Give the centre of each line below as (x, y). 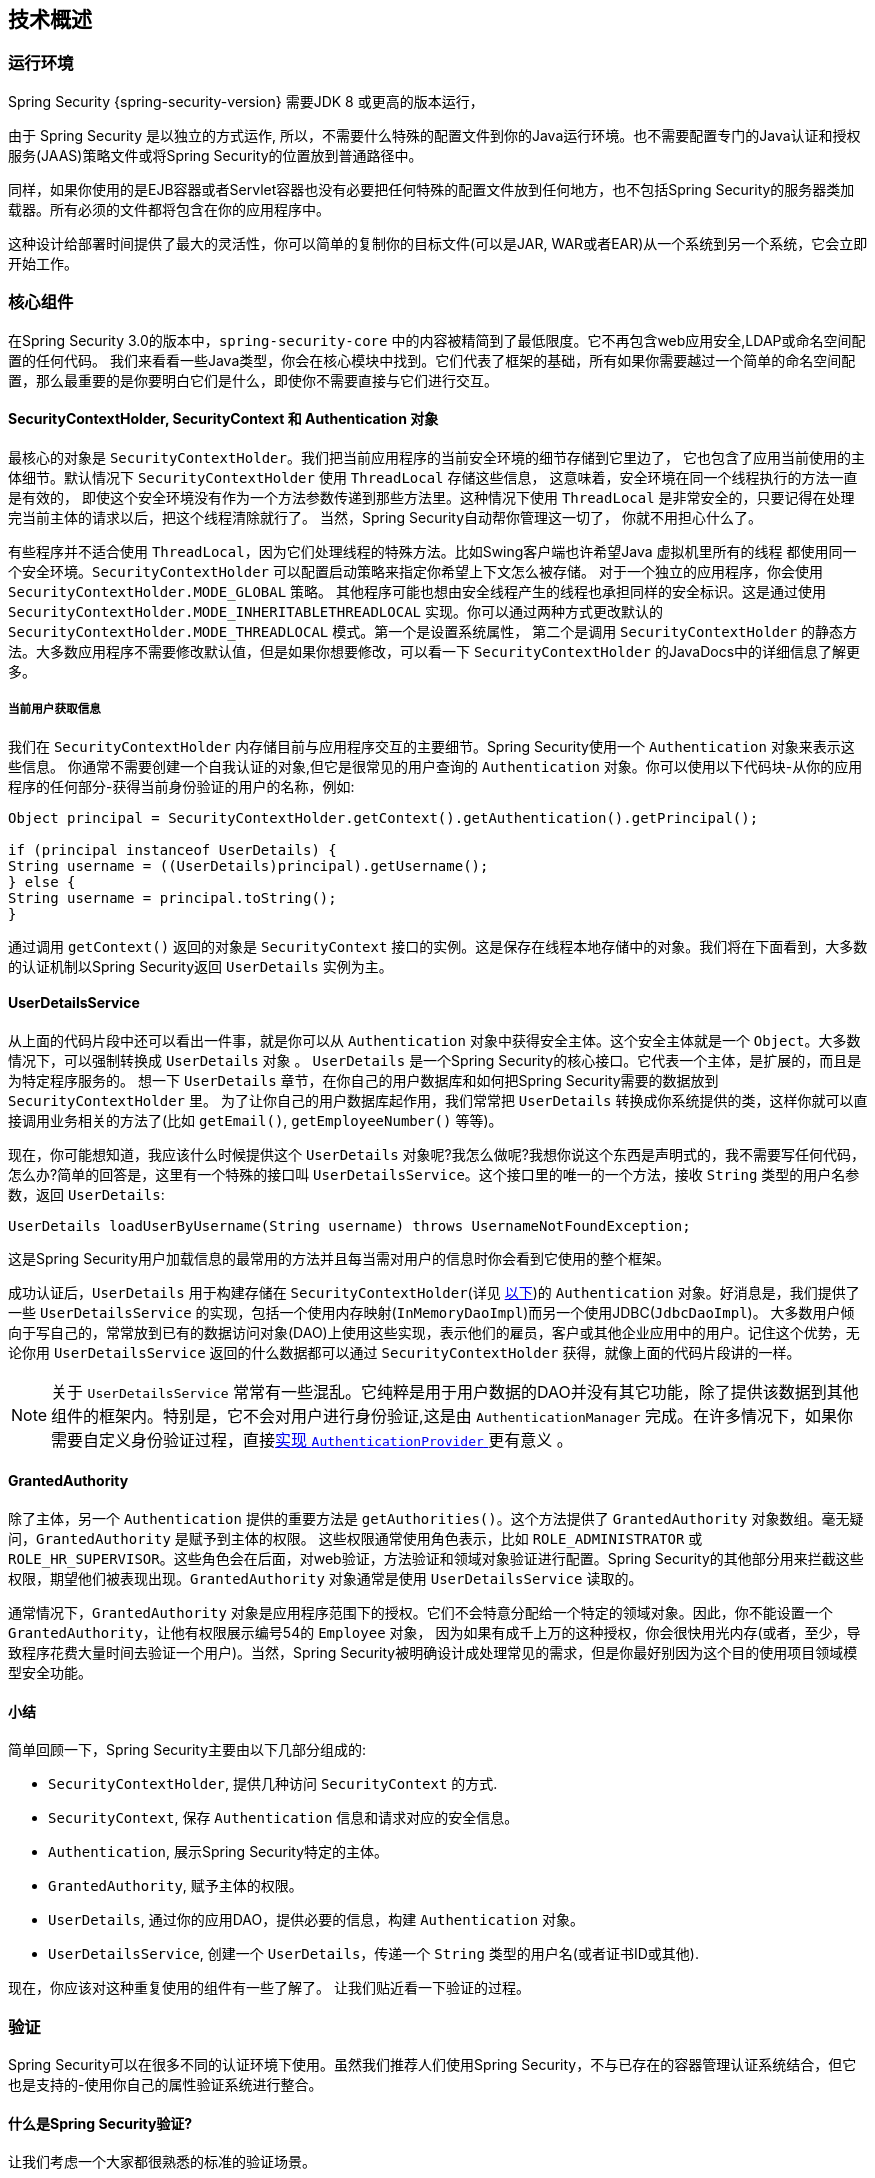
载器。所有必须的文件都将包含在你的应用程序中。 (169, 209)
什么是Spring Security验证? (100, 2123)
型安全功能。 (50, 1672)
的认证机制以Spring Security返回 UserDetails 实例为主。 (200, 966)
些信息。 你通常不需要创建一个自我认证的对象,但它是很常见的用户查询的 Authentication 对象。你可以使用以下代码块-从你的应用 (435, 766)
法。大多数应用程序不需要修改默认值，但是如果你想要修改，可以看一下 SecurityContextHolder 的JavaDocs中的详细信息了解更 (434, 651)
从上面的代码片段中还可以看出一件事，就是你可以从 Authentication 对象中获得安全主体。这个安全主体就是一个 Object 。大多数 (434, 1040)
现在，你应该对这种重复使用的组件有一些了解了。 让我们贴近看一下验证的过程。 (269, 1988)
